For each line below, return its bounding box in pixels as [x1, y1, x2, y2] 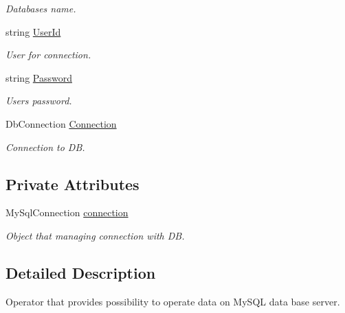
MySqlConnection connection [5, 205, 129, 220]
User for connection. [5, 47, 91, 62]
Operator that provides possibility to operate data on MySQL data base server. [5, 294, 340, 308]
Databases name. [5, 1, 76, 15]
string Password [5, 70, 72, 84]
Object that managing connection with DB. [5, 228, 185, 242]
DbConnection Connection [5, 116, 117, 130]
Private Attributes [5, 173, 140, 194]
